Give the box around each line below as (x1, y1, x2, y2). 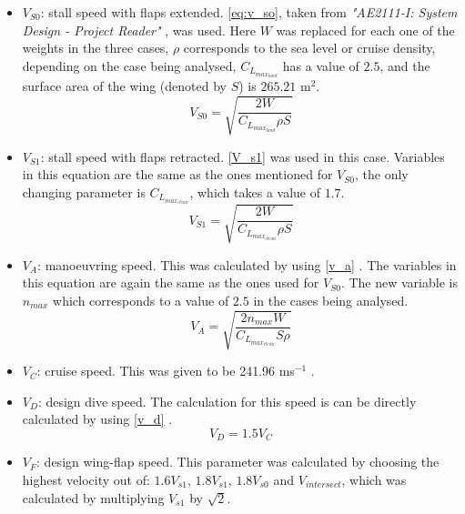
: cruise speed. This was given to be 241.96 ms (36, 361, 295, 380)
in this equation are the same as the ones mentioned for (22, 165, 333, 184)
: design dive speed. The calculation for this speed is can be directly (37, 391, 417, 410)
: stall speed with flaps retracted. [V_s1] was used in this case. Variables (40, 146, 445, 166)
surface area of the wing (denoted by (22, 76, 227, 96)
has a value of (282, 55, 359, 75)
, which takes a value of (189, 182, 320, 201)
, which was (341, 469, 407, 489)
